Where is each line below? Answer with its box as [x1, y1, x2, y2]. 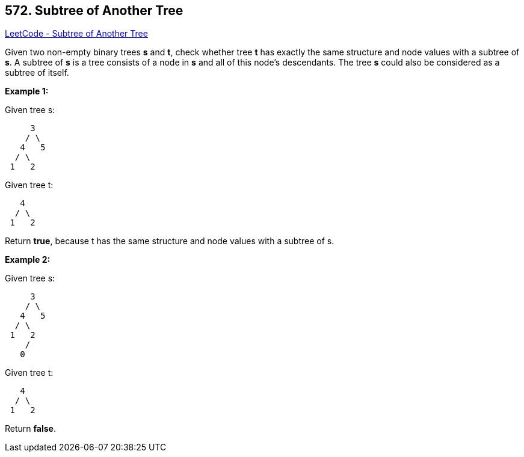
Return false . [5, 423, 56, 434]
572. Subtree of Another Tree [5, 3, 183, 18]
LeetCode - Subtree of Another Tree [5, 28, 148, 39]
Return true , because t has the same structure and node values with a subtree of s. [5, 236, 334, 247]
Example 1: [5, 86, 49, 97]
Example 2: [5, 254, 51, 265]
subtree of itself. [5, 67, 69, 78]
